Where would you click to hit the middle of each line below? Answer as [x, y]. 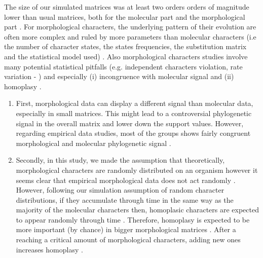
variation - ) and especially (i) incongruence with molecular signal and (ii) [119, 76]
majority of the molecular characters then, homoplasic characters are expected [137, 210]
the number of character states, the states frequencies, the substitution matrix [125, 46]
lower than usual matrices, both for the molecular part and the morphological [125, 16]
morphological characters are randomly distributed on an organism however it [137, 170]
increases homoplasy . [49, 249]
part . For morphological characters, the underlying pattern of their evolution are [130, 27]
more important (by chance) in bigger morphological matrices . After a [126, 229]
